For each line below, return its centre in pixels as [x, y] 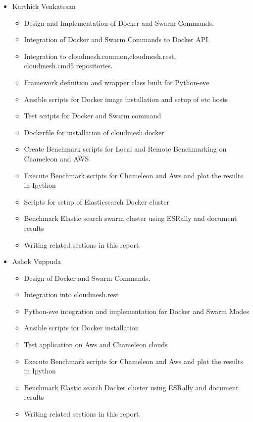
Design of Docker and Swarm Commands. [87, 278]
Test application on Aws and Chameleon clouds [96, 344]
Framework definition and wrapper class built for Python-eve [117, 82]
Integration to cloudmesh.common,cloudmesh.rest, [100, 56]
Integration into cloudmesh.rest [71, 294]
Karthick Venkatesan [44, 6]
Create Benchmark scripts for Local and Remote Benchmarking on [125, 149]
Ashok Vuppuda [36, 261]
